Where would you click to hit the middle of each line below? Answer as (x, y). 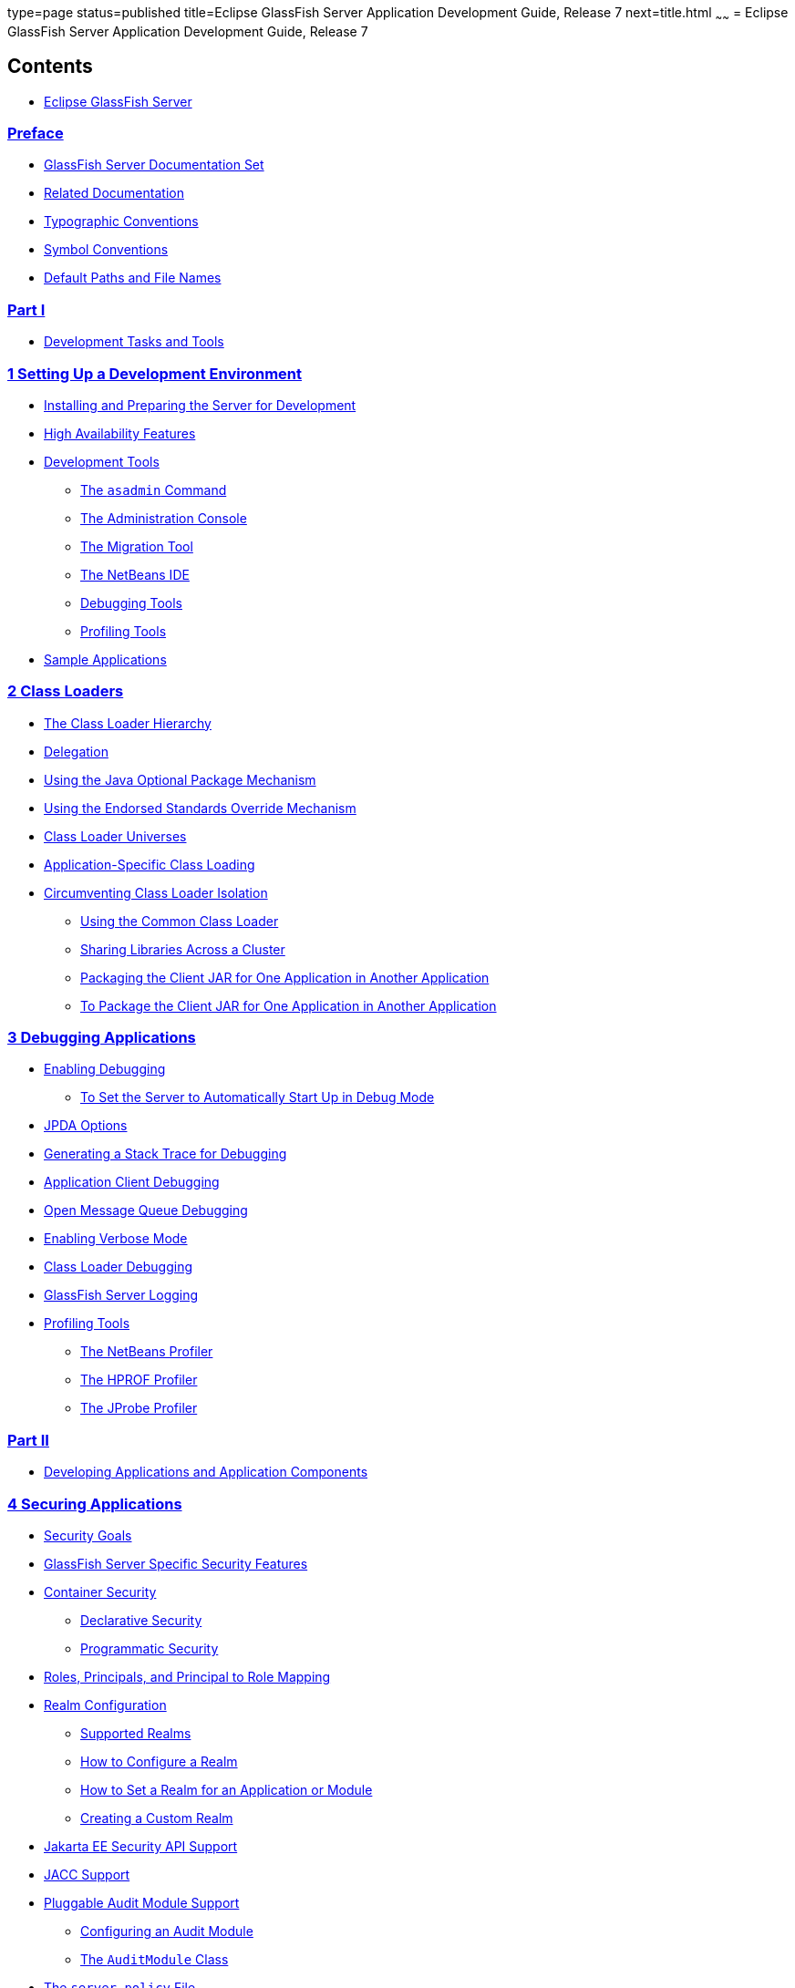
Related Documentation (114, 193)
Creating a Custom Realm (157, 1818)
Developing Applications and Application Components (206, 1472)
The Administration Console (164, 518)
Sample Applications (105, 659)
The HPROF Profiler (139, 1380)
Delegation (76, 751)
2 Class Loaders (66, 691)
